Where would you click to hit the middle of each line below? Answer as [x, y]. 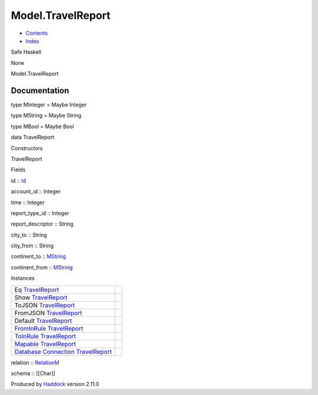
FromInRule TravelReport [49, 328]
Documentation [40, 91]
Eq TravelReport [37, 289]
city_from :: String [32, 246]
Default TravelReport [43, 321]
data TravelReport [33, 137]
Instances [23, 278]
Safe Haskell [26, 52]
